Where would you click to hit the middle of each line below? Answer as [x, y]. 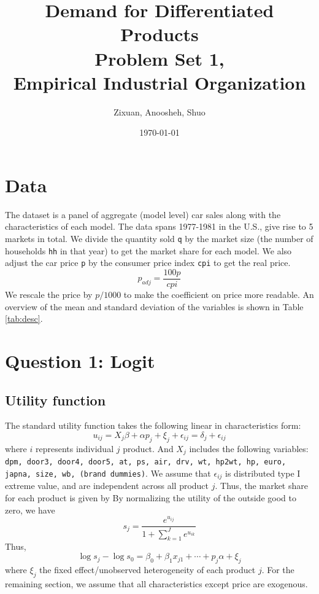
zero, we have [30, 510]
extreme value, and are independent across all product [107, 486]
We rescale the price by [49, 295]
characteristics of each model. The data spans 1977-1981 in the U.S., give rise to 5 [159, 226]
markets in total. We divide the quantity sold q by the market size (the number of [159, 238]
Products [159, 34]
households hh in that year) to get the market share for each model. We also [148, 250]
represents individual [75, 448]
